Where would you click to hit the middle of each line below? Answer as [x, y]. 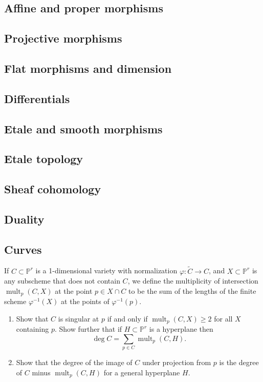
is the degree [239, 362]
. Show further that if [88, 329]
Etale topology [44, 159]
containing [32, 329]
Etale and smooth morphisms [83, 128]
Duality [24, 219]
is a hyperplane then [181, 329]
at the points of [85, 301]
